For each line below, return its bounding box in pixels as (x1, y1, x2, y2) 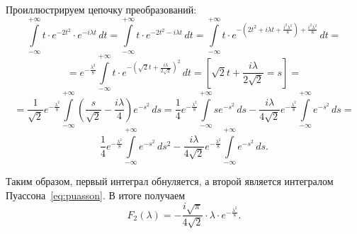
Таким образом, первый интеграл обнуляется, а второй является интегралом (6, 174, 334, 189)
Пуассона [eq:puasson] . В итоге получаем (6, 187, 185, 202)
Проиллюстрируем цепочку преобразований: (6, 2, 197, 16)
